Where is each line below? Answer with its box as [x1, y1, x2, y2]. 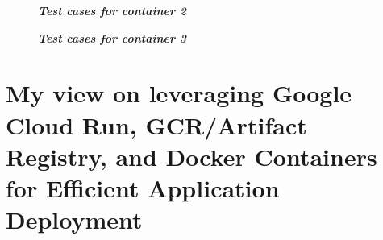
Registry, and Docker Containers [6, 139, 377, 172]
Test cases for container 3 [38, 29, 187, 46]
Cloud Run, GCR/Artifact [6, 108, 307, 141]
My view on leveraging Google [6, 77, 352, 110]
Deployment [6, 203, 143, 236]
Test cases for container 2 [38, 2, 187, 19]
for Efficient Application [6, 171, 280, 204]
